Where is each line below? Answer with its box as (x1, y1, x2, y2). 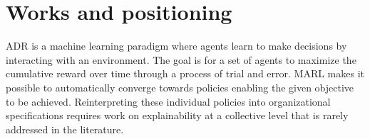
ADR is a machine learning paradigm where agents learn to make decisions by (6, 38, 347, 53)
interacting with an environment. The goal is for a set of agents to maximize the (6, 52, 356, 67)
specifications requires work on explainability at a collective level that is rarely (6, 108, 349, 123)
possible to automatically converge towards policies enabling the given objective (6, 79, 354, 94)
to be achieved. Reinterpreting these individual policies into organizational (6, 94, 331, 109)
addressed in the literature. (6, 121, 124, 136)
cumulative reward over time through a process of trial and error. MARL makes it (6, 66, 365, 81)
